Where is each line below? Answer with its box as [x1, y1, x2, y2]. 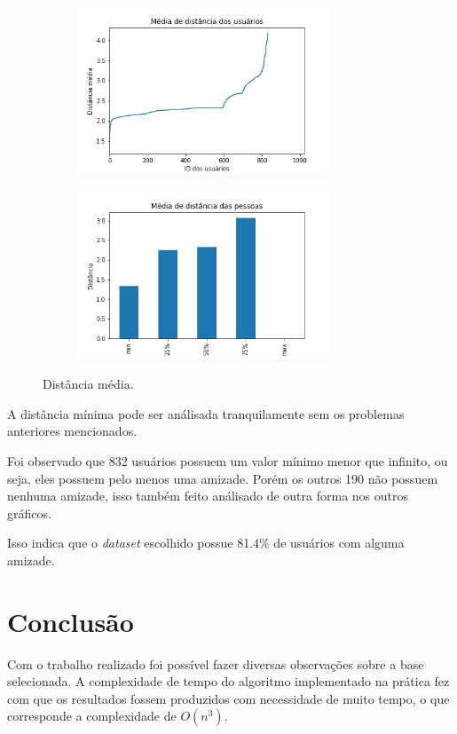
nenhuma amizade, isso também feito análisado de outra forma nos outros [7, 486, 408, 505]
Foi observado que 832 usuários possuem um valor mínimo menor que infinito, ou [7, 451, 448, 470]
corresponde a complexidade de [7, 706, 177, 725]
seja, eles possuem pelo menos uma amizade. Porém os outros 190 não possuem [7, 469, 438, 487]
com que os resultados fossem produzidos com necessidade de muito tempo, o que [7, 689, 450, 707]
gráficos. [7, 503, 51, 522]
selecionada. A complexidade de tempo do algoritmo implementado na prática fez [7, 672, 450, 691]
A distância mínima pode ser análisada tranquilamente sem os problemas [7, 404, 405, 422]
